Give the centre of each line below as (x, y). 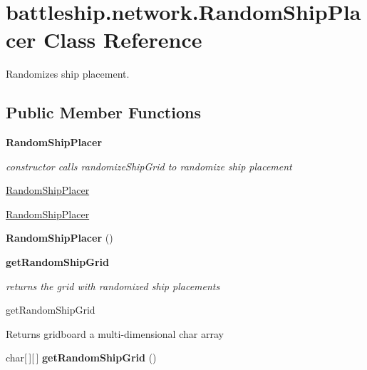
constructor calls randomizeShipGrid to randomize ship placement (149, 166)
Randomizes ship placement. (68, 74)
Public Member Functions (103, 112)
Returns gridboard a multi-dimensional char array (115, 333)
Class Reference (123, 40)
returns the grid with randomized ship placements (113, 286)
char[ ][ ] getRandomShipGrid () (81, 358)
